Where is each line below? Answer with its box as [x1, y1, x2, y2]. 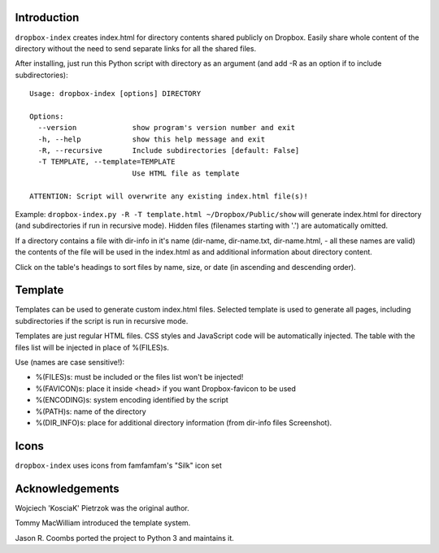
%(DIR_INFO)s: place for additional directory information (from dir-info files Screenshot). [35, 417, 333, 427]
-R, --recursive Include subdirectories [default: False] [37, 146, 300, 155]
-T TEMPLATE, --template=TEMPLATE [37, 157, 176, 167]
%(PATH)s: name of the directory [35, 407, 146, 416]
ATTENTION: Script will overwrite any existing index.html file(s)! [29, 191, 308, 201]
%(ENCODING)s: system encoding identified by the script [35, 395, 229, 405]
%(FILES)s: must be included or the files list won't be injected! [35, 372, 244, 382]
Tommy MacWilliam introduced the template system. [15, 518, 191, 528]
